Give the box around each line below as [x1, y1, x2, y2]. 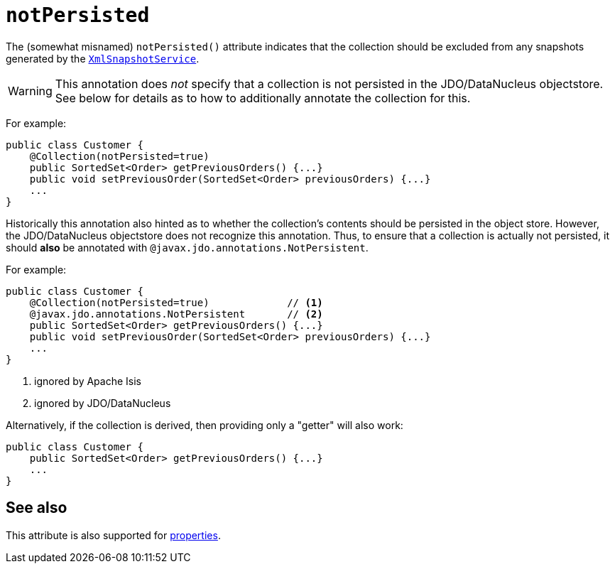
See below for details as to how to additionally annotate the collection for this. [55, 90, 471, 105]
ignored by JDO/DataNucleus [34, 396, 171, 409]
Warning [8, 83, 53, 98]
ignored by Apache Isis [34, 374, 141, 387]
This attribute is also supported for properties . [6, 529, 221, 541]
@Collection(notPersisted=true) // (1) [29, 296, 323, 308]
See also [6, 499, 67, 517]
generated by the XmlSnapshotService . [6, 52, 200, 65]
